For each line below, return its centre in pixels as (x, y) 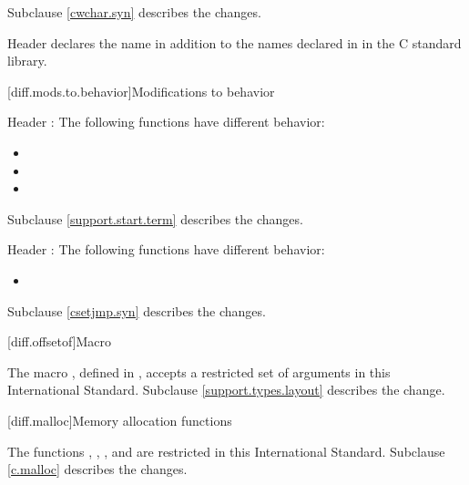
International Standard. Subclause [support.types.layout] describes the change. (226, 390)
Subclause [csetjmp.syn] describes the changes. (137, 310)
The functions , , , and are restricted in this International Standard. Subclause (226, 451)
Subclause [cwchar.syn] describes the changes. (134, 12)
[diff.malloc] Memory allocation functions (120, 420)
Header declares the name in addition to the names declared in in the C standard (234, 42)
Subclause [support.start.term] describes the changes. (155, 218)
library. (27, 61)
